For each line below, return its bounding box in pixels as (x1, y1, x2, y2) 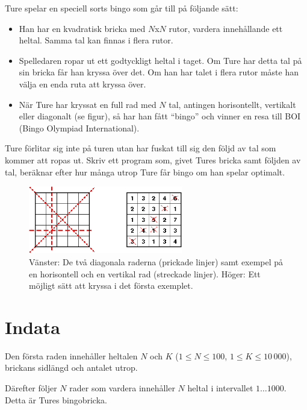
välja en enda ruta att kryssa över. (19, 77, 146, 90)
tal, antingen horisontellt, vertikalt (169, 98, 296, 110)
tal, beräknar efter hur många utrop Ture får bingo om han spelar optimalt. (5, 165, 285, 178)
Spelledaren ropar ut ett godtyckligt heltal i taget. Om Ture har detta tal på (19, 54, 302, 66)
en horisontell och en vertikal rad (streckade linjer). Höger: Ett (29, 267, 261, 280)
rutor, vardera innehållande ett (169, 22, 283, 34)
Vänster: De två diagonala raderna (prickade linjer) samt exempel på (29, 255, 284, 268)
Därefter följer (5, 382, 57, 394)
